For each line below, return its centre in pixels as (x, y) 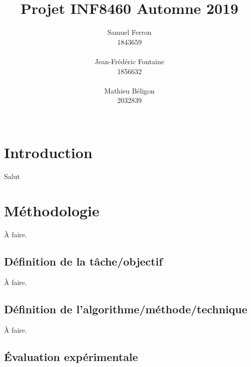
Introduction (48, 152)
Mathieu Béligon (129, 90)
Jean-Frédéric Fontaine (129, 61)
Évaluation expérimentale (71, 356)
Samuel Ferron (129, 32)
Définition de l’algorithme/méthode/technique (126, 309)
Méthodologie (52, 211)
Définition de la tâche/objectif (83, 261)
